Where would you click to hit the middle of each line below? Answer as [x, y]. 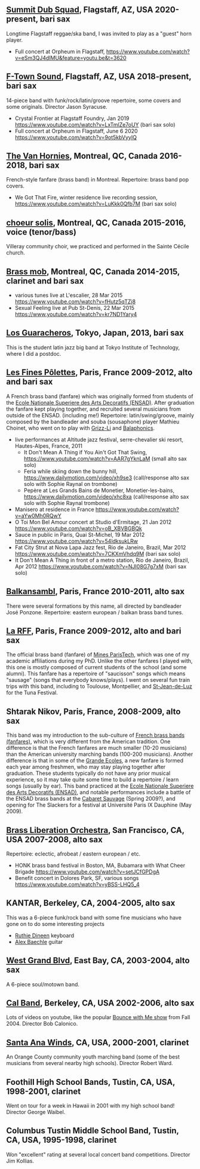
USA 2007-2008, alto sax [54, 839]
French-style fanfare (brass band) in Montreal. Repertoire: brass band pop [98, 180]
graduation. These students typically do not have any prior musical [88, 773]
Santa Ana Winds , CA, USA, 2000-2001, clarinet [98, 1042]
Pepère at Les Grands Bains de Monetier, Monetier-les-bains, [99, 490]
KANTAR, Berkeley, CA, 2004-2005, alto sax [91, 903]
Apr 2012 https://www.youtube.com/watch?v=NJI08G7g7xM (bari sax [101, 566]
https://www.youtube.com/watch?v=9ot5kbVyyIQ [76, 137]
